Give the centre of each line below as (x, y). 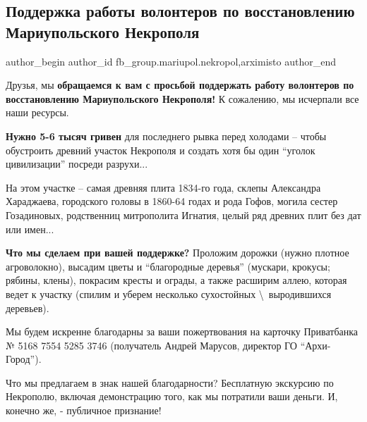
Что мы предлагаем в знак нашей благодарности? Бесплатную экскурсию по (170, 382)
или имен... (30, 229)
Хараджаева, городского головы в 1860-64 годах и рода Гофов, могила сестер (172, 201)
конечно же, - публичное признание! (84, 410)
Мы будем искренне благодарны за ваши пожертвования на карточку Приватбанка (182, 331)
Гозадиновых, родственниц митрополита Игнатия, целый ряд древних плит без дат (183, 215)
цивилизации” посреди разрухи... (77, 164)
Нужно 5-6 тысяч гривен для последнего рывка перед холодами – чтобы (166, 136)
